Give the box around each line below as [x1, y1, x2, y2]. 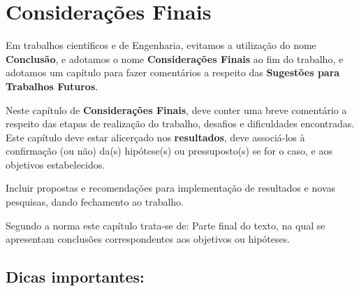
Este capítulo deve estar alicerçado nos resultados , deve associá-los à [6, 129, 305, 144]
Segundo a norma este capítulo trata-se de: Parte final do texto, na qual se [6, 218, 325, 232]
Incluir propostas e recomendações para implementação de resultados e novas [6, 180, 335, 195]
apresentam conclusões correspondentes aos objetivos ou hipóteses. [6, 232, 291, 246]
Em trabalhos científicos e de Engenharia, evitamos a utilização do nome [6, 38, 316, 52]
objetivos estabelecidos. [6, 157, 105, 171]
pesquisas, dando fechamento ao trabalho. [6, 194, 184, 209]
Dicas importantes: [6, 266, 145, 288]
